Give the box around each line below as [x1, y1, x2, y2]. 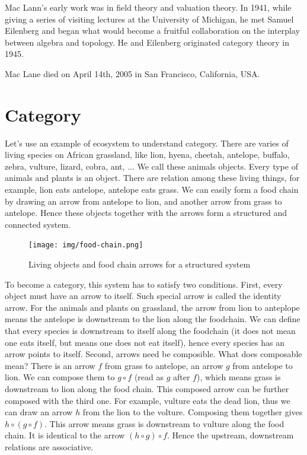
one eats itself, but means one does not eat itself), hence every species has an [5, 336, 284, 348]
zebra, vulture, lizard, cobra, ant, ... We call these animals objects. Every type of [5, 160, 298, 172]
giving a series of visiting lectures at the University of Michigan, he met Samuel [5, 12, 294, 25]
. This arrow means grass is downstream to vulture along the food [44, 417, 284, 429]
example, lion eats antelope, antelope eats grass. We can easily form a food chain [5, 183, 299, 196]
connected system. [5, 218, 71, 230]
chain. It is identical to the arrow [5, 429, 125, 441]
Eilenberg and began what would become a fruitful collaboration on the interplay [5, 24, 300, 37]
